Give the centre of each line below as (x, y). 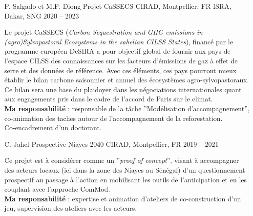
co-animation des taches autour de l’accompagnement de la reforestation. (114, 118)
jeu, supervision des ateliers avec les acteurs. (71, 208)
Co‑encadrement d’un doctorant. (53, 128)
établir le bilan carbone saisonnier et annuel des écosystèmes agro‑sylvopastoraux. (127, 80)
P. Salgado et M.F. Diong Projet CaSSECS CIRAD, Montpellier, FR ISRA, (118, 6)
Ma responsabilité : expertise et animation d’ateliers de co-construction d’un (123, 198)
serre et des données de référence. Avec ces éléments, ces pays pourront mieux (121, 70)
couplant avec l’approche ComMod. (57, 189)
